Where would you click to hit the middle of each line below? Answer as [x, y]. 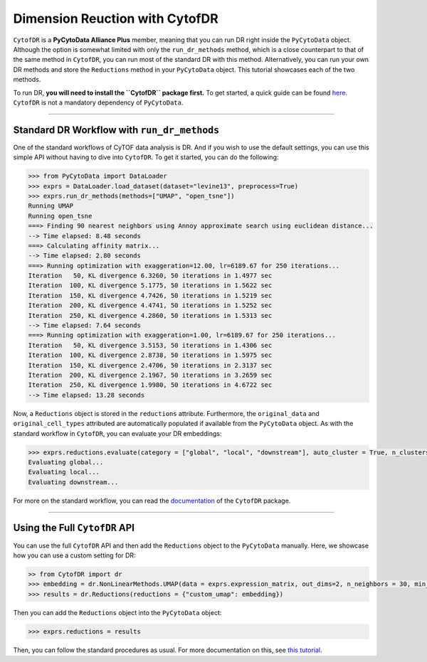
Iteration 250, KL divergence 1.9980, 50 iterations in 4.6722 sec [150, 385]
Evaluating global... [66, 462]
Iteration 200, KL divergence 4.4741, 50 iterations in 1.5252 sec [150, 305]
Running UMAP [51, 206]
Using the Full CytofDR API [74, 528]
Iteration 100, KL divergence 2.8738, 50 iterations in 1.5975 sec [150, 355]
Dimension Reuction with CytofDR [116, 18]
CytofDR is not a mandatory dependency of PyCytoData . [98, 102]
